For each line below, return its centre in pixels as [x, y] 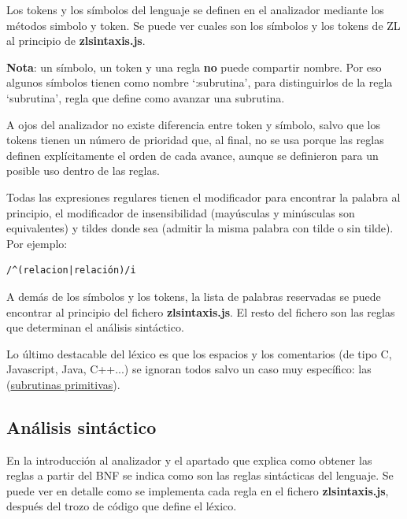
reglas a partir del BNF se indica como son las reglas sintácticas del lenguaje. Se [200, 475]
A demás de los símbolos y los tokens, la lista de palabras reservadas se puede [194, 296]
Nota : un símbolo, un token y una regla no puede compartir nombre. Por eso [194, 67]
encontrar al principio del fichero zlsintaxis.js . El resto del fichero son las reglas [201, 311]
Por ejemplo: [37, 243]
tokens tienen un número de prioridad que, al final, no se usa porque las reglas [195, 140]
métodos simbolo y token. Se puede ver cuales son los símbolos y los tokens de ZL [203, 25]
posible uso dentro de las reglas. [83, 171]
